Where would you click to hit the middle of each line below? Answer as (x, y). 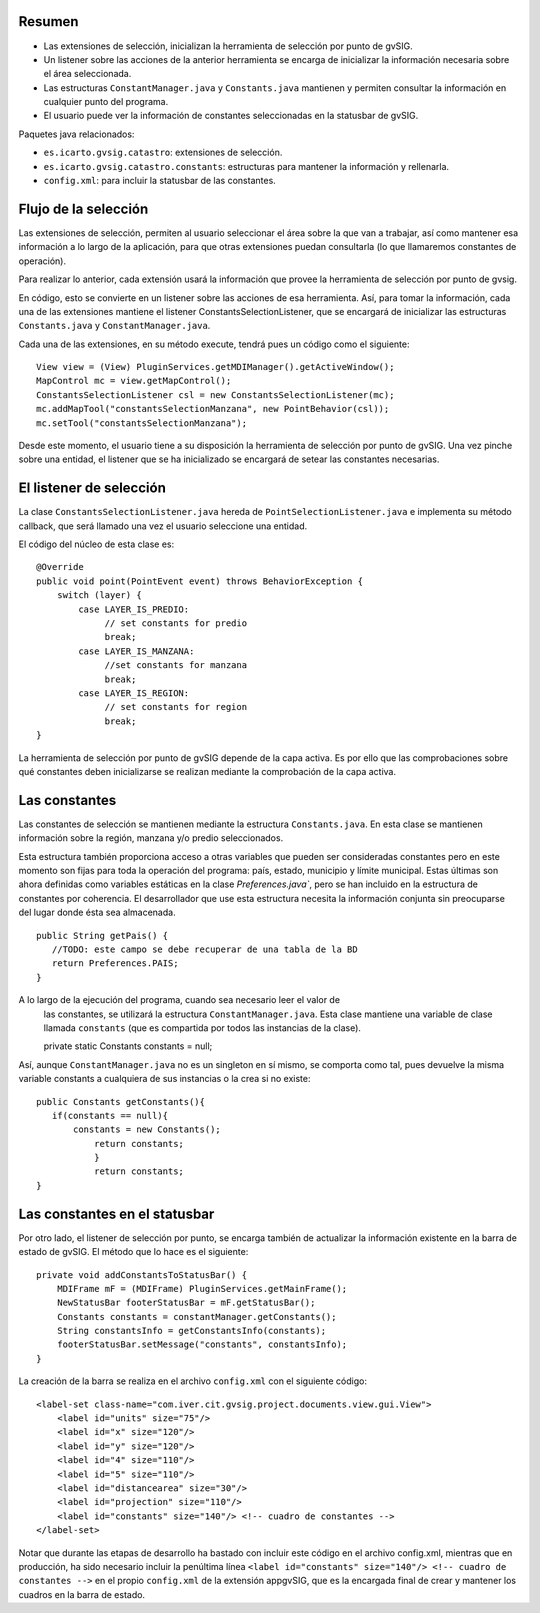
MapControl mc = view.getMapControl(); (134, 381)
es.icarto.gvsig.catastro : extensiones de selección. (163, 152)
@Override (60, 567)
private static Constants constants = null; (128, 1046)
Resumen (48, 21)
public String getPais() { (102, 935)
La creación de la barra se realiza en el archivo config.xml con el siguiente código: (192, 1381)
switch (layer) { (99, 595)
